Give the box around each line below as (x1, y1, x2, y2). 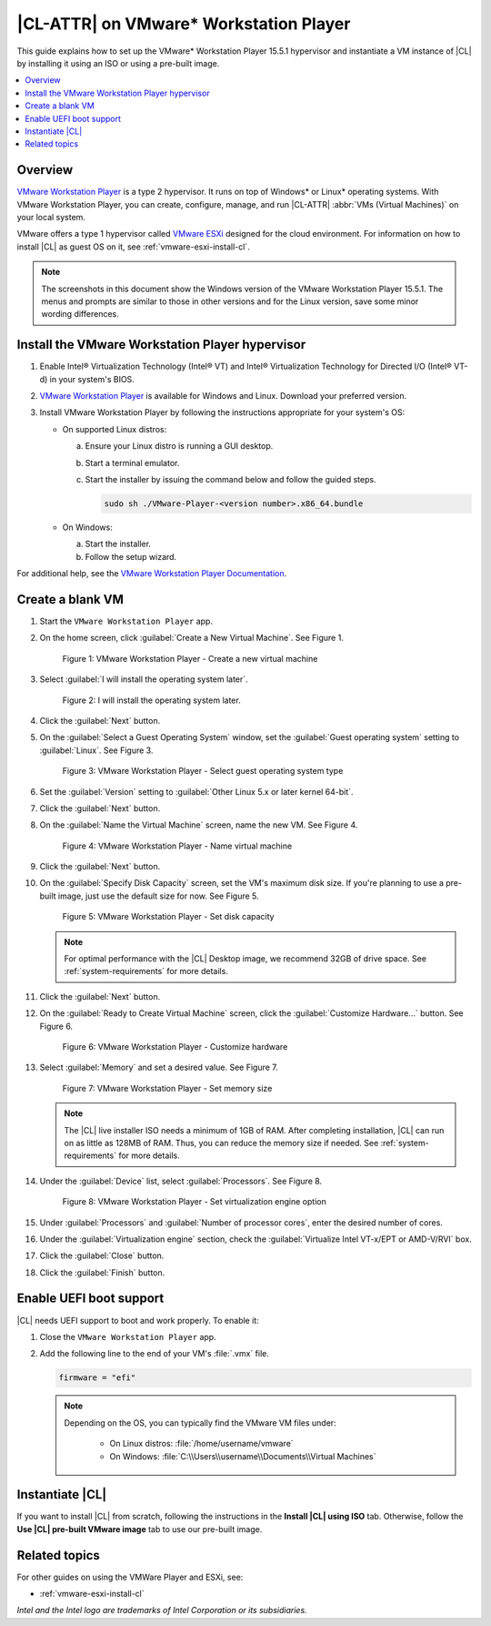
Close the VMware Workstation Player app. (39, 1331, 217, 1342)
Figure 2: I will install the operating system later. (62, 695, 241, 706)
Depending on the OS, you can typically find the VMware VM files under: (64, 1417, 336, 1428)
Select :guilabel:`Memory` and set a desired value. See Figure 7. (39, 1062, 279, 1073)
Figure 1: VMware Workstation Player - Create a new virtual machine (62, 653, 318, 664)
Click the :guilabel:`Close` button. (39, 1250, 165, 1261)
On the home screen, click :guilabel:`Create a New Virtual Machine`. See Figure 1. (39, 633, 345, 644)
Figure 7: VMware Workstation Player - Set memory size (62, 1082, 273, 1093)
